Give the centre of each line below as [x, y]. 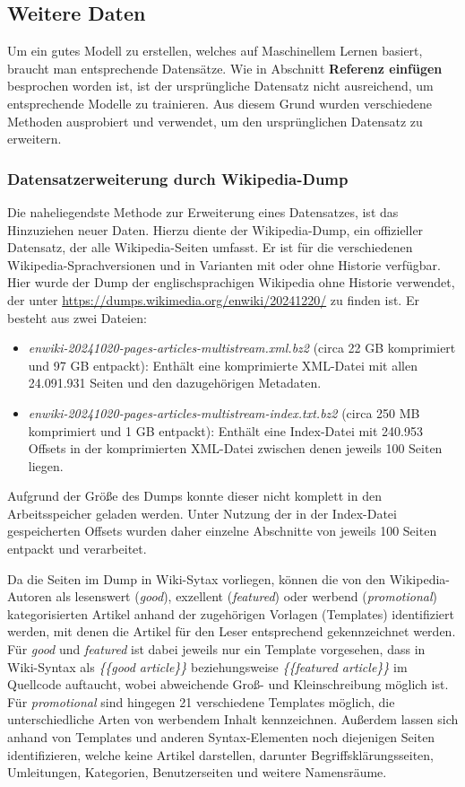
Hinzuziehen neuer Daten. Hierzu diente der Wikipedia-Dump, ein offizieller [215, 229]
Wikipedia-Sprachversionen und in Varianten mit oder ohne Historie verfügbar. [224, 264]
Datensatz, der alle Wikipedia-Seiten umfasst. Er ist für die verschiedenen [210, 247]
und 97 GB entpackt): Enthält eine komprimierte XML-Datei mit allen [223, 365]
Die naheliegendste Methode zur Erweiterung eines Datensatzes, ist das [203, 211]
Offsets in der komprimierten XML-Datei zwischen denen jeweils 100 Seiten [235, 448]
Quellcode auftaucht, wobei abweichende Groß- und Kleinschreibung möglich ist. [228, 684]
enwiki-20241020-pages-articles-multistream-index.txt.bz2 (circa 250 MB [224, 412]
